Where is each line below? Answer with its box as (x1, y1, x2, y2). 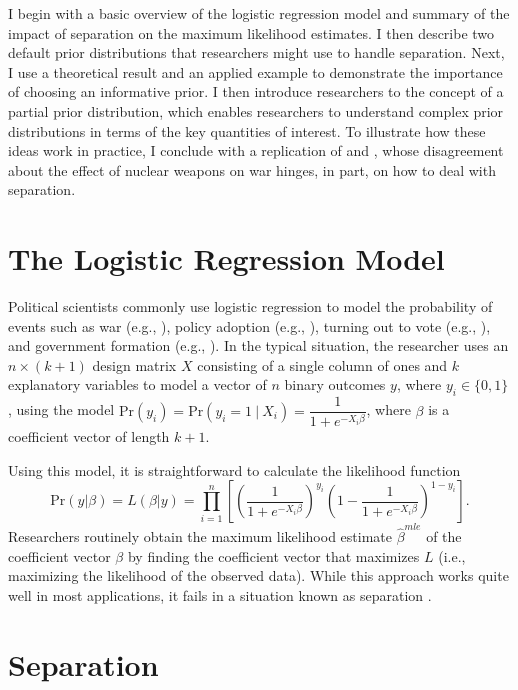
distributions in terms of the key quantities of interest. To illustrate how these (8, 120, 486, 141)
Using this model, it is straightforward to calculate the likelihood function (8, 459, 461, 480)
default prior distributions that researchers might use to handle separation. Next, (8, 42, 505, 63)
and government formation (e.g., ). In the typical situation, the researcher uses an (8, 335, 509, 356)
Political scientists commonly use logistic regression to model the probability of (8, 296, 493, 317)
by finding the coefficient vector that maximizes (127, 545, 420, 566)
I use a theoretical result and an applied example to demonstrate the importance (8, 61, 503, 82)
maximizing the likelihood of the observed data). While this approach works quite (8, 565, 509, 586)
